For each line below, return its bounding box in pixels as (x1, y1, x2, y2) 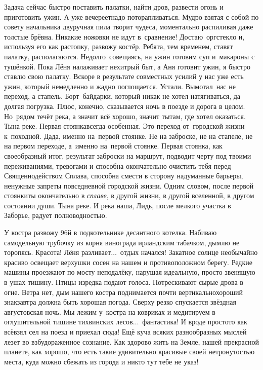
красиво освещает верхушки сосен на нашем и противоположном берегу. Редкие (4, 256, 252, 267)
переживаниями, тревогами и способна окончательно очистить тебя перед (4, 160, 231, 171)
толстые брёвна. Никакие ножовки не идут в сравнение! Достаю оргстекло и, (4, 31, 245, 42)
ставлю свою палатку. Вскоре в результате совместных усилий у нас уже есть (4, 71, 244, 82)
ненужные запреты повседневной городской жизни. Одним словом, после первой (4, 180, 254, 191)
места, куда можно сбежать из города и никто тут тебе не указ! (4, 356, 199, 366)
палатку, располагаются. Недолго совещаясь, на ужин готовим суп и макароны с (4, 51, 255, 61)
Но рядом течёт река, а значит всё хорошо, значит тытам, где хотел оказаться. (4, 110, 246, 121)
